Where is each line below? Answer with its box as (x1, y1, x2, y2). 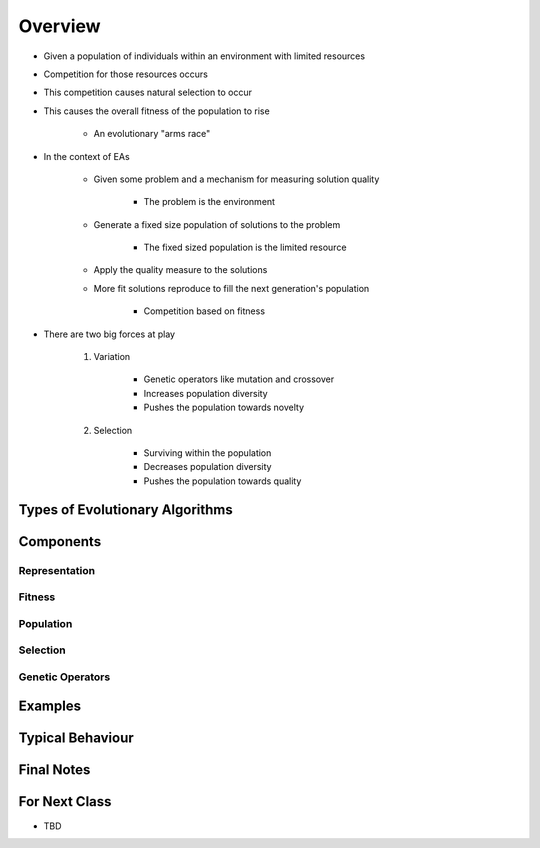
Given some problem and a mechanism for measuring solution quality (93, 173, 380, 185)
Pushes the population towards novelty (143, 401, 305, 414)
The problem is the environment (143, 196, 275, 208)
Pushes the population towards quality (143, 475, 302, 487)
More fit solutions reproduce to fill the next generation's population (93, 282, 370, 294)
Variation (93, 351, 131, 363)
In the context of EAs (43, 150, 130, 162)
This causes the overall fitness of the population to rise (43, 105, 270, 117)
